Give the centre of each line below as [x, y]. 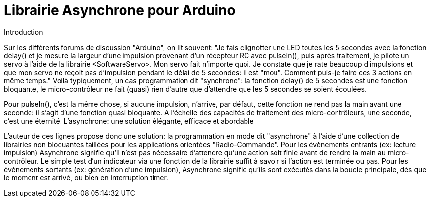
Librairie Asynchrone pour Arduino [120, 10]
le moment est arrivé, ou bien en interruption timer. [86, 177]
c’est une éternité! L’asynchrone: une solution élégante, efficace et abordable [129, 121]
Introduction [24, 32]
